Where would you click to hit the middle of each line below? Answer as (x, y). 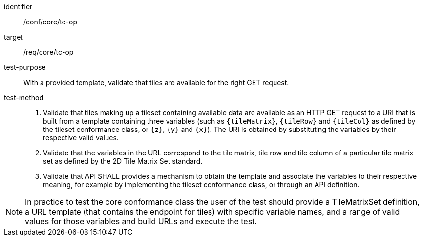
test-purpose (25, 67)
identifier (18, 7)
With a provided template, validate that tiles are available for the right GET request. (156, 82)
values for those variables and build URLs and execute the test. (141, 221)
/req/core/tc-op (49, 52)
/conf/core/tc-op (51, 22)
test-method (24, 98)
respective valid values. (81, 138)
